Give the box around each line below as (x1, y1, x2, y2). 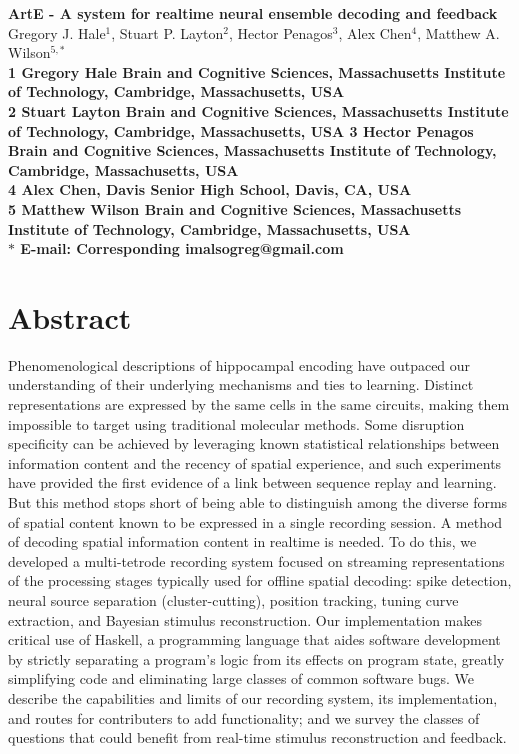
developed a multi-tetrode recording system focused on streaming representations (8, 550, 505, 571)
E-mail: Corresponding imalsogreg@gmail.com (20, 238, 344, 259)
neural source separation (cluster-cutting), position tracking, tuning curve (8, 589, 459, 610)
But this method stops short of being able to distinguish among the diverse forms (8, 492, 508, 512)
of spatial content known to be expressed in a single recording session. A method (8, 511, 503, 532)
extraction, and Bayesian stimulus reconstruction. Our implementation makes (8, 609, 483, 630)
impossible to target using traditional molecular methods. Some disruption (8, 413, 465, 434)
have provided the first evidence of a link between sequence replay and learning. (8, 472, 497, 493)
